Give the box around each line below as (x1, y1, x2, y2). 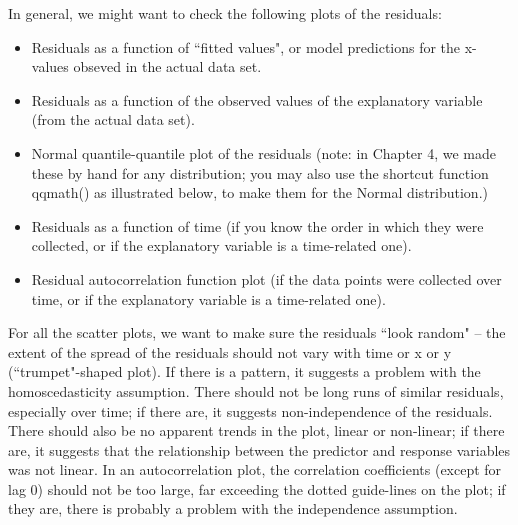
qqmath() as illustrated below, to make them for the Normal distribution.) (31, 182, 488, 203)
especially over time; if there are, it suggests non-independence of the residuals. (8, 400, 493, 421)
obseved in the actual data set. (73, 56, 262, 77)
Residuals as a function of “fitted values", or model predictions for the (31, 36, 461, 57)
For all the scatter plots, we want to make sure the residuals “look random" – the (8, 322, 506, 343)
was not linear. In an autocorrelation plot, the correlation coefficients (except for (8, 459, 502, 480)
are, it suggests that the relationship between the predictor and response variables (8, 439, 511, 460)
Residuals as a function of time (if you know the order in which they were (31, 215, 484, 236)
